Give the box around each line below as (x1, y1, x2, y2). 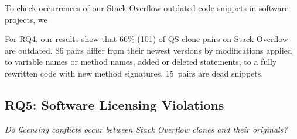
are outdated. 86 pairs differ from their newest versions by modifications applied (5, 44, 292, 56)
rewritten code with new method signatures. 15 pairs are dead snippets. (5, 67, 264, 79)
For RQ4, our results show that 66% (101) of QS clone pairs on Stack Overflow (5, 33, 288, 45)
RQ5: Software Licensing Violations (5, 95, 224, 113)
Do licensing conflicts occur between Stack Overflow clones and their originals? (5, 123, 288, 135)
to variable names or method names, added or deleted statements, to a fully (5, 55, 277, 68)
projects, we (5, 13, 47, 25)
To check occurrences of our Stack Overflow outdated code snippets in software (5, 2, 289, 13)
